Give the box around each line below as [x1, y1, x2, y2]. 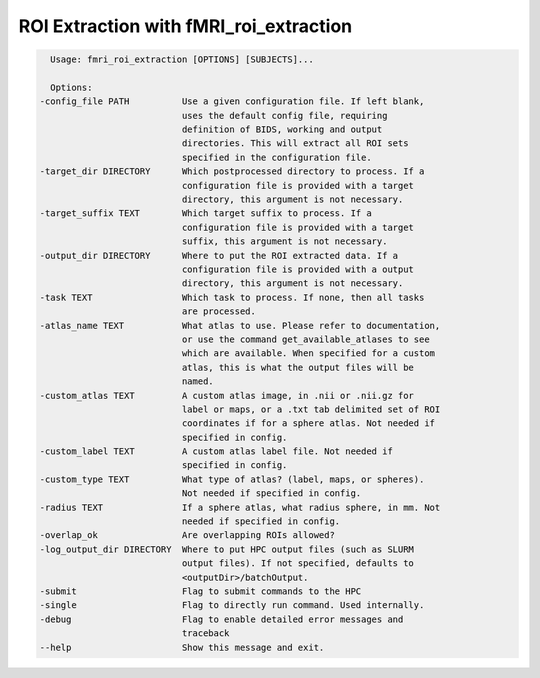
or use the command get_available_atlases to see [181, 333, 430, 345]
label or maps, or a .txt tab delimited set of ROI [181, 403, 441, 415]
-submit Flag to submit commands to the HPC [39, 585, 362, 597]
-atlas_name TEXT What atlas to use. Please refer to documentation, [39, 320, 441, 331]
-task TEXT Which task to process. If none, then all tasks [39, 291, 425, 303]
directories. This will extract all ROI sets [181, 138, 409, 149]
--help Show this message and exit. [39, 641, 325, 653]
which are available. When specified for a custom [181, 348, 435, 359]
